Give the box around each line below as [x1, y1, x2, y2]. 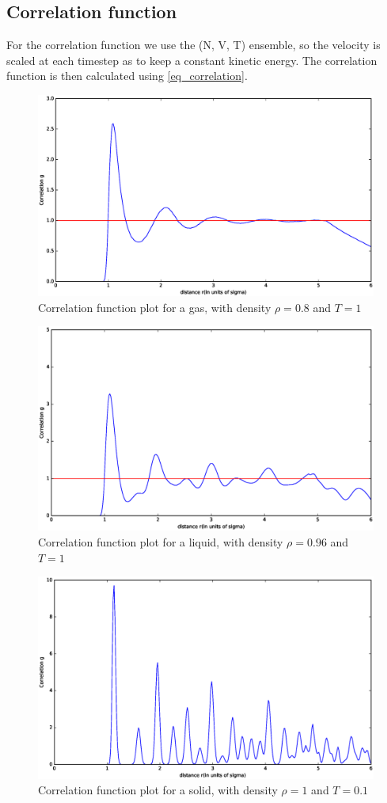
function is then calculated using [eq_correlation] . [6, 67, 248, 84]
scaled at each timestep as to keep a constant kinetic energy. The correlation [6, 51, 378, 68]
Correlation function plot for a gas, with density [38, 299, 271, 315]
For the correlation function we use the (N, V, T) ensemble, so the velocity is [6, 36, 381, 53]
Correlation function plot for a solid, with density [38, 782, 278, 798]
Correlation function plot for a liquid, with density [38, 533, 283, 550]
